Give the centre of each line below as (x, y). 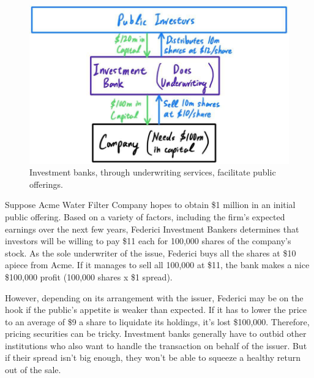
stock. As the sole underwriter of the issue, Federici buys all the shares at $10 (151, 253)
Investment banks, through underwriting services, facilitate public (153, 172)
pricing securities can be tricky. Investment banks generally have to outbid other (156, 334)
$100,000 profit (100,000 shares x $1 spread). (89, 276)
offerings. (46, 184)
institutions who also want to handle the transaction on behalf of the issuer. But (156, 345)
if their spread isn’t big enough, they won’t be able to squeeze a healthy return (153, 357)
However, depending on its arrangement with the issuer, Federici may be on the (154, 297)
